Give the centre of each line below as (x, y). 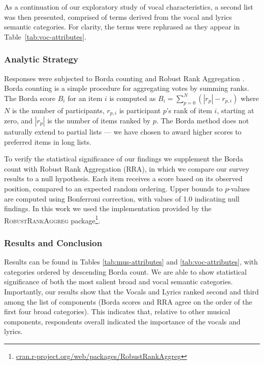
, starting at (236, 110)
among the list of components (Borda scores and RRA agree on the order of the (128, 301)
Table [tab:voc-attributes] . (45, 36)
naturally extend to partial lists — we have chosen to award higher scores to (123, 132)
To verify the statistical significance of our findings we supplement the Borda (124, 159)
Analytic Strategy (41, 59)
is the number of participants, (58, 110)
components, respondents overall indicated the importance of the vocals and (122, 321)
